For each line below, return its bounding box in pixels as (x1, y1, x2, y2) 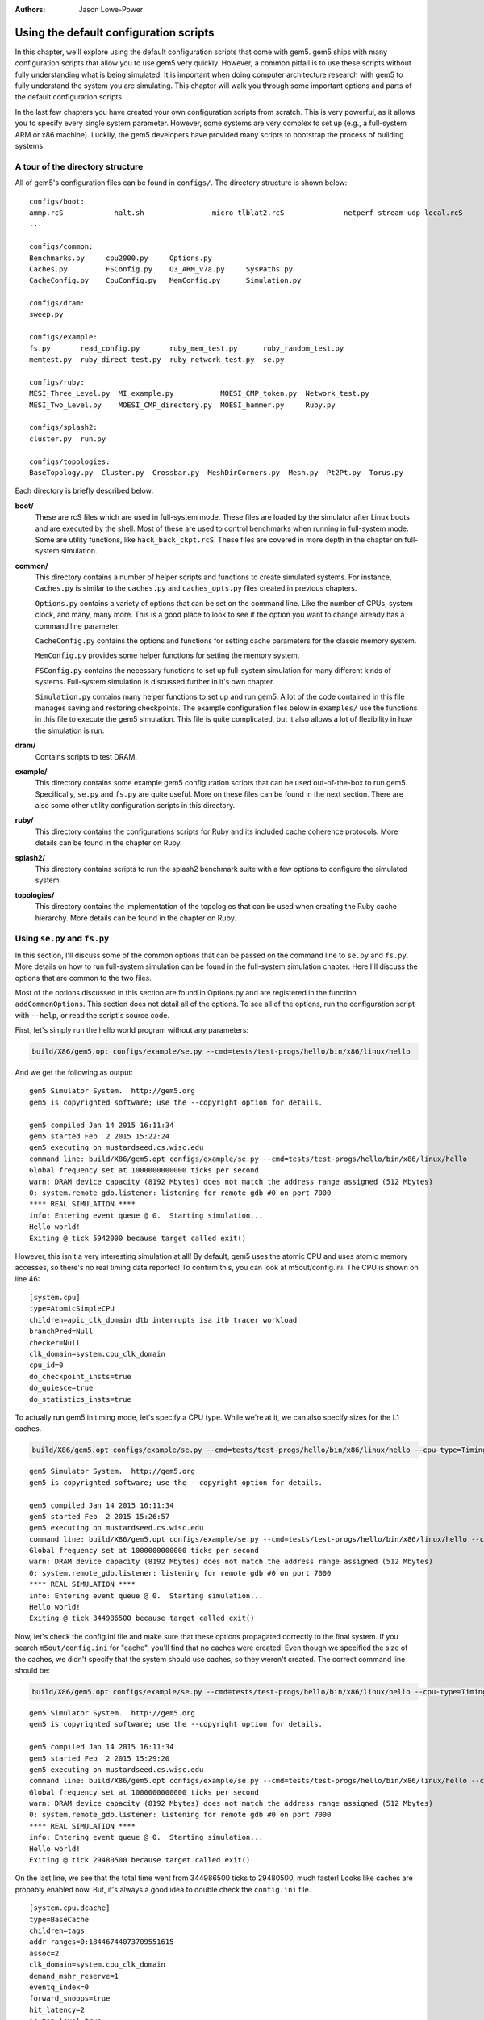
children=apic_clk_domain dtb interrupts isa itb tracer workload (29, 1315, 298, 1324)
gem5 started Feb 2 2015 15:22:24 (29, 1132, 170, 1141)
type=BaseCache (29, 1915, 90, 1924)
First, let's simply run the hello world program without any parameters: (15, 1025, 249, 1035)
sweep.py (29, 309, 64, 319)
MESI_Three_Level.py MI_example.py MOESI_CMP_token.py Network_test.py (29, 389, 370, 398)
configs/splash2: (29, 423, 98, 432)
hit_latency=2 (29, 2005, 85, 2014)
